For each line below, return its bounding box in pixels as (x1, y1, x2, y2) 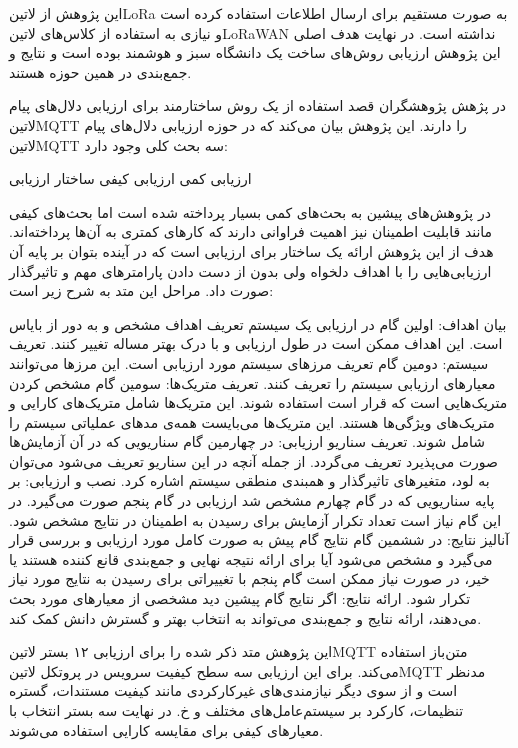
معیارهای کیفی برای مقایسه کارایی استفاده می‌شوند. (9, 719, 324, 740)
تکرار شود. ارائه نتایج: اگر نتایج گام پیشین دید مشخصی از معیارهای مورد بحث (9, 588, 471, 609)
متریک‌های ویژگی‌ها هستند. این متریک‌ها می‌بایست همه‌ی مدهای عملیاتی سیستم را (9, 411, 495, 432)
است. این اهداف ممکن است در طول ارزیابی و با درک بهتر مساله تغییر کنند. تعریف (9, 333, 503, 354)
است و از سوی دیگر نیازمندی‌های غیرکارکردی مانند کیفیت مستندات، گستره (9, 680, 458, 701)
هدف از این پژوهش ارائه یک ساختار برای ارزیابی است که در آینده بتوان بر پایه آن (9, 240, 494, 261)
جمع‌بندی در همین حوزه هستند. (9, 61, 192, 82)
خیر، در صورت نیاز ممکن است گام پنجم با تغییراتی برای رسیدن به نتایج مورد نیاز (9, 568, 490, 589)
